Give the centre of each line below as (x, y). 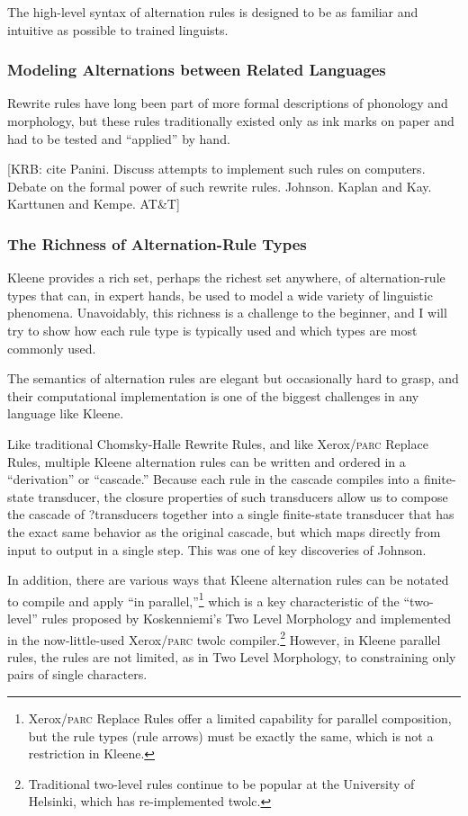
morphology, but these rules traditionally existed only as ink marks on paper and (231, 121)
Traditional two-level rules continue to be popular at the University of (221, 783)
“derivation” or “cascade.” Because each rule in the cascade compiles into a (214, 479)
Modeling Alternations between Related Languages (197, 70)
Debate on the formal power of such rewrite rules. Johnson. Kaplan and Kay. (220, 186)
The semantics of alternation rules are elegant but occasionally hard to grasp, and (233, 378)
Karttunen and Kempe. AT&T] (94, 204)
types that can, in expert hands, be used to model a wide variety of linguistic (220, 295)
